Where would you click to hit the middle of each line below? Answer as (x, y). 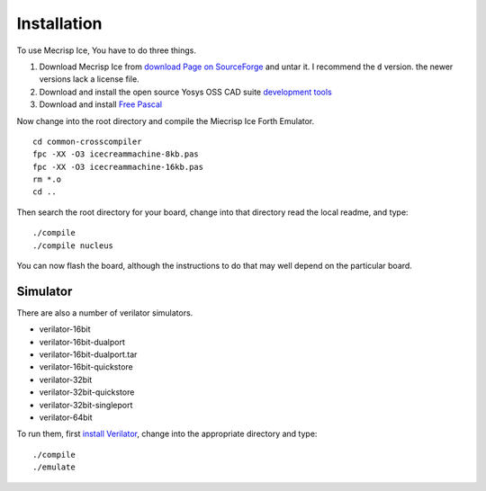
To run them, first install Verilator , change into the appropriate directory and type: (167, 434)
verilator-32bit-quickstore (87, 392)
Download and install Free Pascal (100, 104)
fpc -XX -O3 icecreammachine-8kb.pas (116, 154)
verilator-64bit (66, 417)
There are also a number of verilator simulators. (105, 312)
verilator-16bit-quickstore (86, 367)
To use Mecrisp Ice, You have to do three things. (107, 50)
